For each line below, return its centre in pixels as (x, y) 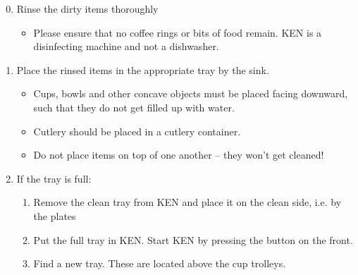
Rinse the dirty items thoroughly (87, 8)
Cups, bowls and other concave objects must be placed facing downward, (191, 93)
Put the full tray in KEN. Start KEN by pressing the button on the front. (193, 239)
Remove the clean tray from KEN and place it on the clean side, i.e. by (187, 202)
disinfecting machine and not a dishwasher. (126, 46)
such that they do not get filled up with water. (134, 107)
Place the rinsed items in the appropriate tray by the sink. (143, 69)
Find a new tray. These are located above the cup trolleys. (160, 263)
